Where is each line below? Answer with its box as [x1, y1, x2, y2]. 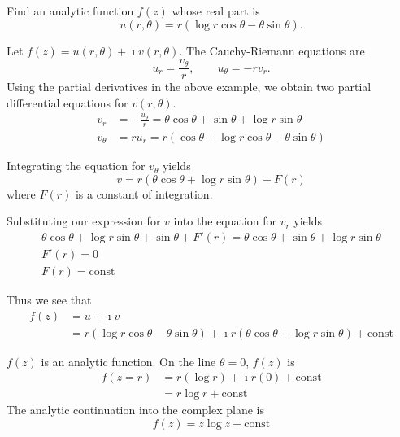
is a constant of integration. [75, 185, 213, 202]
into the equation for [173, 212, 276, 229]
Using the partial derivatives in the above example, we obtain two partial [7, 78, 372, 95]
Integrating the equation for [7, 157, 146, 174]
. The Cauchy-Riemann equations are [179, 42, 365, 59]
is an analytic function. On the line [41, 352, 216, 369]
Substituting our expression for [7, 212, 161, 229]
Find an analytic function [7, 2, 134, 19]
